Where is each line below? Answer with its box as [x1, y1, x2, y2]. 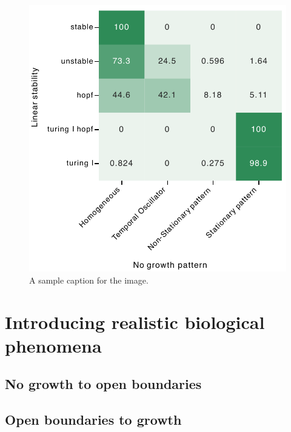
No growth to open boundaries [5, 374, 202, 393]
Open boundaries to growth [5, 410, 182, 429]
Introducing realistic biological [5, 309, 265, 334]
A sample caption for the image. [29, 273, 149, 286]
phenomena [5, 333, 102, 357]
